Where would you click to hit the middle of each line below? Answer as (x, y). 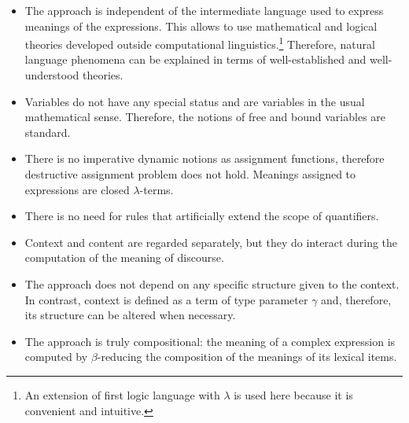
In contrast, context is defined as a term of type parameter (166, 299)
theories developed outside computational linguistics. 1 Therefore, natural (200, 43)
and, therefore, (356, 299)
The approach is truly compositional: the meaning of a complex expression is (210, 341)
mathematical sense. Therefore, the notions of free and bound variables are (205, 117)
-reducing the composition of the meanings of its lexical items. (247, 357)
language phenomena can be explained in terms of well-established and (195, 59)
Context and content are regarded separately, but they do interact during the (211, 242)
